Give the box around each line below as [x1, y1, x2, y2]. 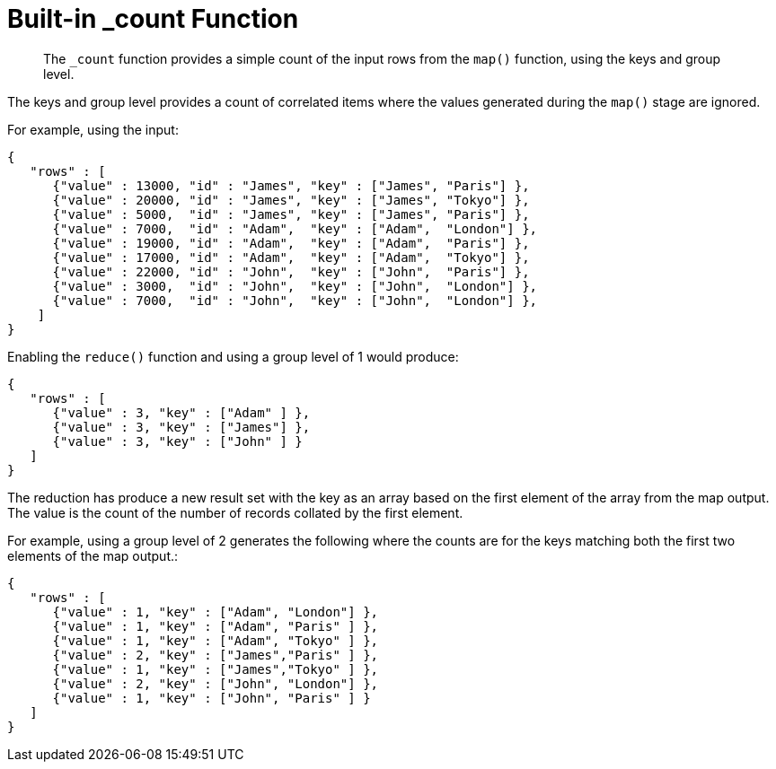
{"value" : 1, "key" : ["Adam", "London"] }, [52, 604, 379, 619]
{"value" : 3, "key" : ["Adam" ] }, [52, 405, 311, 420]
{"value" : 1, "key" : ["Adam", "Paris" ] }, [52, 618, 379, 634]
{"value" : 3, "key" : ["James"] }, [52, 419, 311, 434]
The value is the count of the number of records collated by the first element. [7, 504, 463, 520]
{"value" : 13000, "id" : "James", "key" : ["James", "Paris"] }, [52, 178, 530, 193]
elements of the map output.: [7, 547, 179, 564]
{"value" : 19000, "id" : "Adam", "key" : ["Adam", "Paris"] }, [52, 235, 530, 250]
